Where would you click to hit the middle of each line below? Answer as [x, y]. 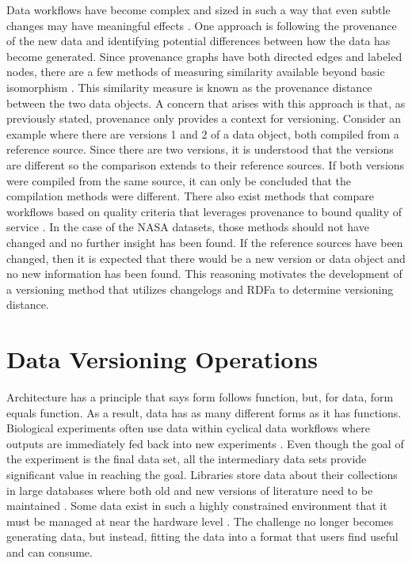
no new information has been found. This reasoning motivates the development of [204, 274]
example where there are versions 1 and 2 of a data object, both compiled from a [203, 133]
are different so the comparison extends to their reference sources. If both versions [206, 164]
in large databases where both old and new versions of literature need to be [190, 490]
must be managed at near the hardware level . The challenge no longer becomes [200, 521]
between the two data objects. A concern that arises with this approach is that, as [206, 103]
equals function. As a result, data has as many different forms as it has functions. [204, 412]
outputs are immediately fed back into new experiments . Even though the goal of [205, 443]
